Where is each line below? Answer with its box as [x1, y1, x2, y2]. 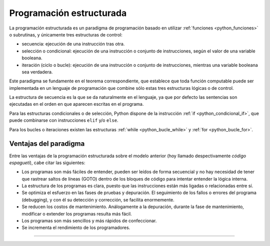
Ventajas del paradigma [9, 140, 85, 148]
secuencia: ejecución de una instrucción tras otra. [21, 41, 125, 47]
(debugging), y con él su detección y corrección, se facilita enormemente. [21, 197, 174, 203]
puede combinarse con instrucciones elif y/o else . [9, 117, 118, 123]
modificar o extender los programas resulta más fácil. [21, 211, 132, 217]
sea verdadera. [21, 69, 53, 75]
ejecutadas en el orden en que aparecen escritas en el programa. [9, 101, 144, 107]
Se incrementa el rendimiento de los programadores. [21, 225, 130, 231]
